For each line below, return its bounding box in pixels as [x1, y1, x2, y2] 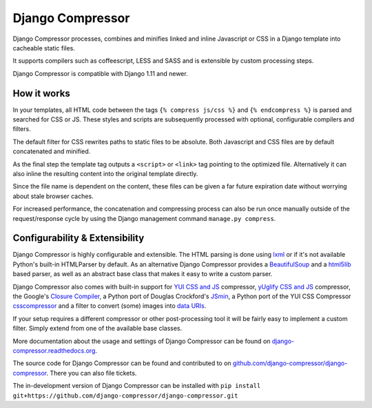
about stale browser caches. [12, 192, 94, 200]
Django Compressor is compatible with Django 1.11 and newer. [12, 69, 189, 77]
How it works [12, 87, 70, 99]
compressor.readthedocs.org [12, 346, 96, 355]
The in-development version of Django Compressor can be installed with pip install [12, 382, 261, 390]
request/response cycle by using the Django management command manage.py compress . [12, 214, 276, 222]
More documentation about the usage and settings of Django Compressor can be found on [12, 337, 271, 345]
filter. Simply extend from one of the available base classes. [12, 324, 183, 333]
